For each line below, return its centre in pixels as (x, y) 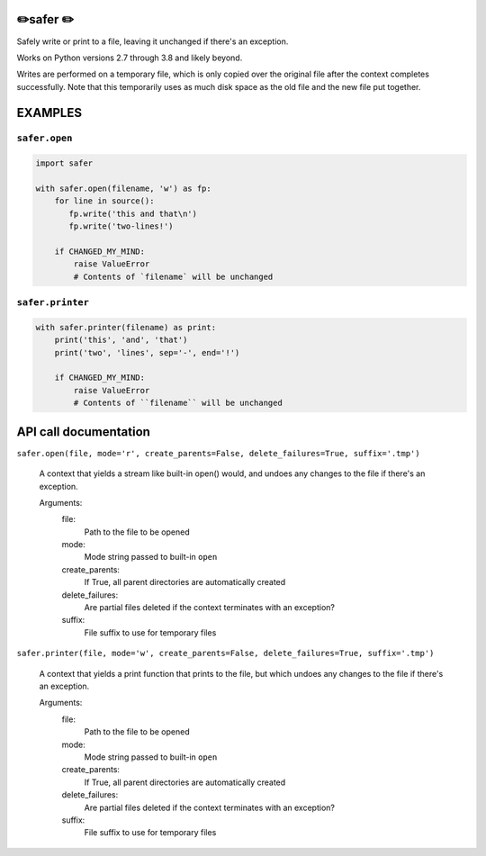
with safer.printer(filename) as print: (126, 327)
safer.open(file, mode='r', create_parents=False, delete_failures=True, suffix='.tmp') (218, 453)
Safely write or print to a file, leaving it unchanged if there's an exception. (153, 41)
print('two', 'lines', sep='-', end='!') (147, 352)
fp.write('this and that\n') (133, 213)
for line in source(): (104, 201)
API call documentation (83, 432)
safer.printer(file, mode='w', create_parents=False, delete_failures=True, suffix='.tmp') (225, 653)
